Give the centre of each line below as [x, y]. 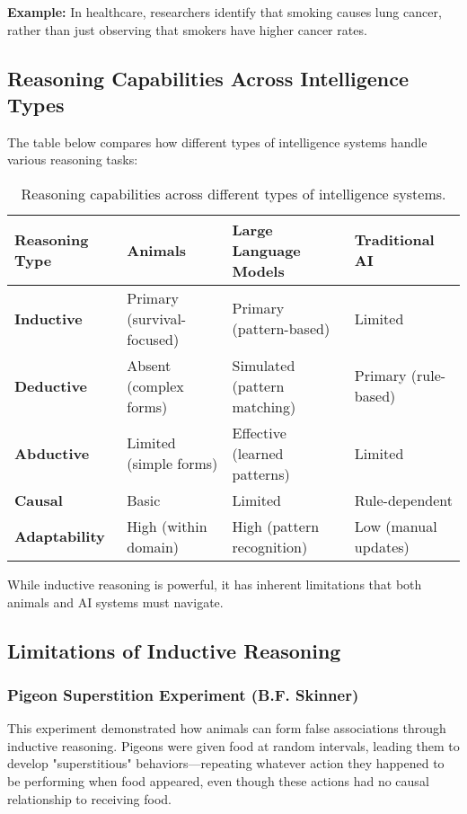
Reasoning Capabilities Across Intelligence [208, 78]
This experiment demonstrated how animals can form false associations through [227, 728]
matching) [264, 406]
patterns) [261, 473]
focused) [153, 339]
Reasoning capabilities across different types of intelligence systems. [233, 193]
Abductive [52, 453]
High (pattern [276, 526]
